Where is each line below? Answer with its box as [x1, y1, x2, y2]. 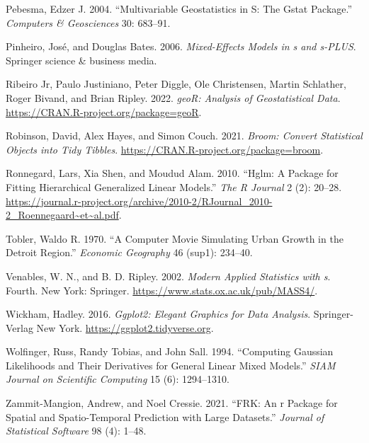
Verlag [6, 320, 33, 335]
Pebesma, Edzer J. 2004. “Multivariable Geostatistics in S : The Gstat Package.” [6, 1, 353, 16]
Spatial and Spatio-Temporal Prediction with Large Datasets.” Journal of [6, 409, 324, 424]
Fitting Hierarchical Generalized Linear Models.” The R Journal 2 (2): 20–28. [6, 179, 342, 194]
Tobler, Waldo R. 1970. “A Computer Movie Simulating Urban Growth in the [6, 231, 344, 246]
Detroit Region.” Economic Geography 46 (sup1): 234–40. [6, 245, 253, 260]
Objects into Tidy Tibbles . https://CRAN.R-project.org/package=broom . [6, 142, 324, 156]
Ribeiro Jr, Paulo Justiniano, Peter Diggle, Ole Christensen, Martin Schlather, [6, 76, 346, 91]
